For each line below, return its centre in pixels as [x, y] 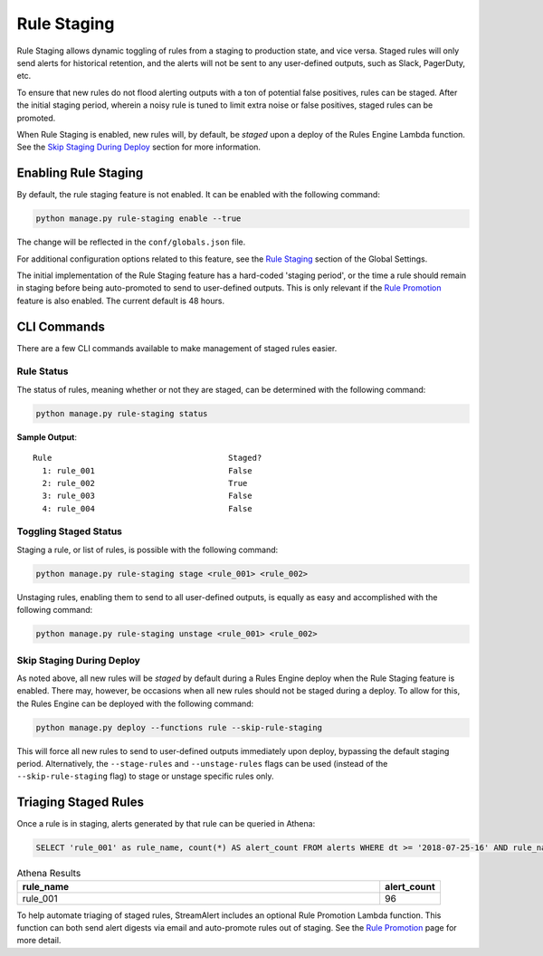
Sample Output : [47, 437]
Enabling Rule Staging [80, 173]
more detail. [39, 941]
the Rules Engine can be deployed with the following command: [135, 703]
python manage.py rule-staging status [122, 413]
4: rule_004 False [147, 508]
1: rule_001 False [147, 470]
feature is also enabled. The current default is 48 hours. [121, 301]
